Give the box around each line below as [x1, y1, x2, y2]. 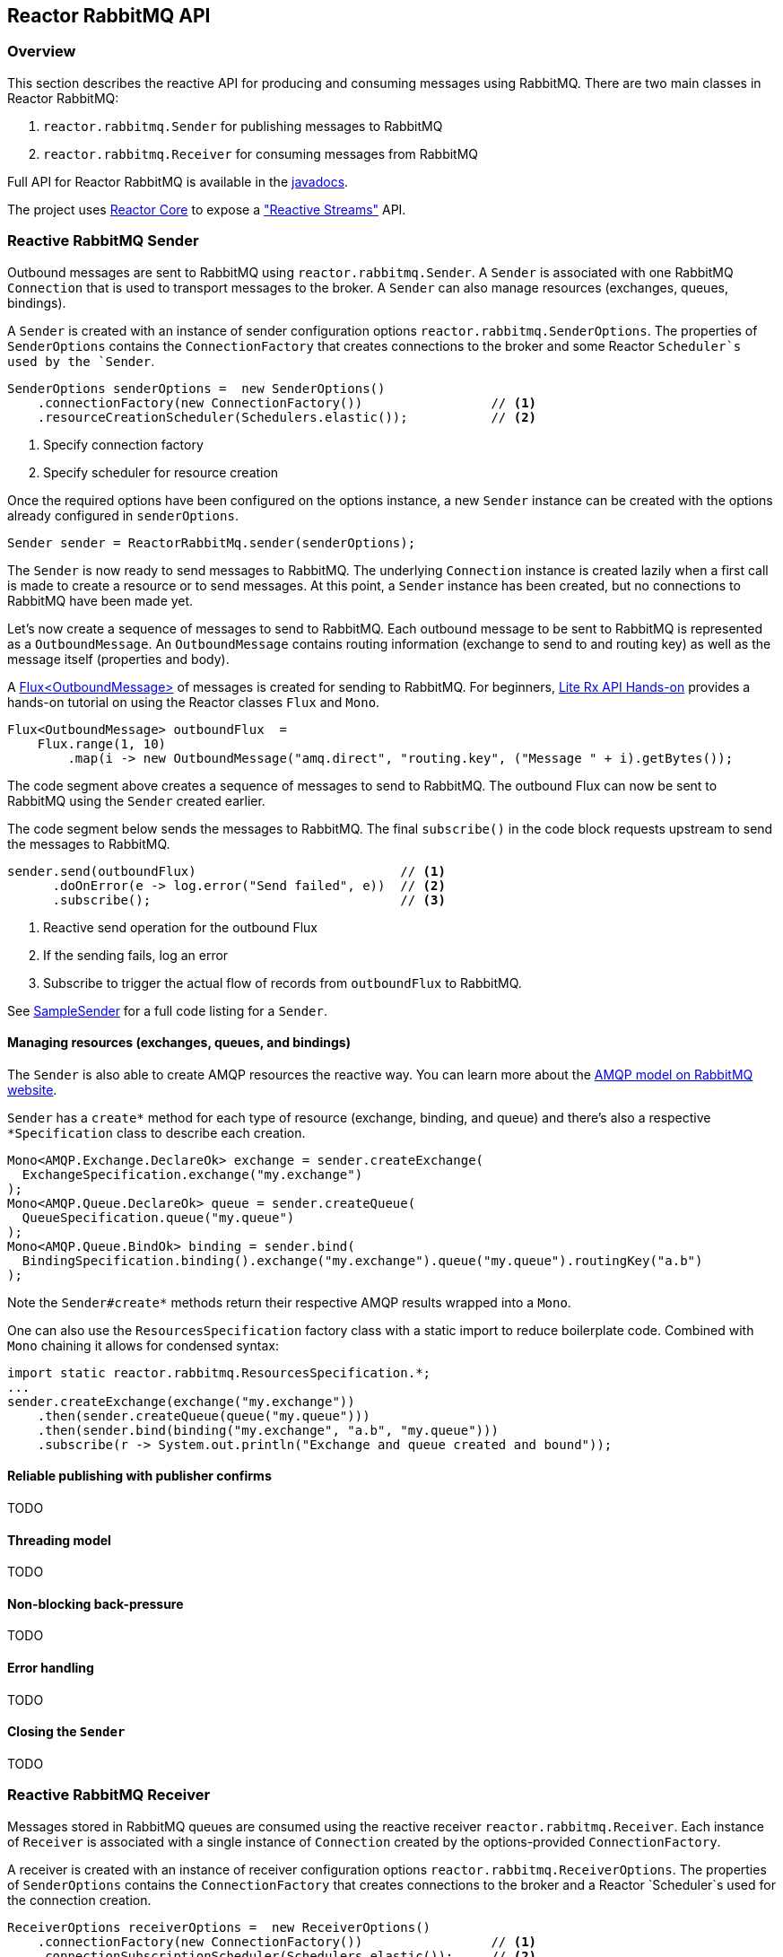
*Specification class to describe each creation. [7, 1124, 306, 1140]
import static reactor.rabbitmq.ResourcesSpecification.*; [7, 1365, 431, 1380]
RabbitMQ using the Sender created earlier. [7, 792, 265, 808]
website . [7, 1081, 57, 1097]
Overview [7, 42, 76, 61]
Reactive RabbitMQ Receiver [7, 1786, 211, 1804]
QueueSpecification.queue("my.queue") [22, 1210, 295, 1225]
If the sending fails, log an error [43, 947, 229, 963]
